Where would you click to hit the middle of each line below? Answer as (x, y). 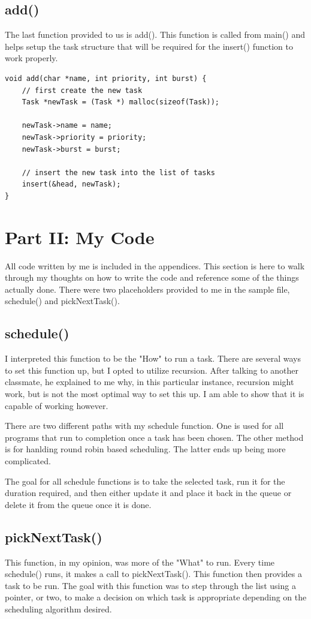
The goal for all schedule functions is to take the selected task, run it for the (145, 481)
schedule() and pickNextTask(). (62, 301)
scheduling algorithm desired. (58, 609)
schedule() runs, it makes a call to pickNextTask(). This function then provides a (153, 574)
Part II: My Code (80, 237)
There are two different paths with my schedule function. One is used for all (144, 426)
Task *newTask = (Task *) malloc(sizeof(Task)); (120, 102)
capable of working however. (57, 405)
